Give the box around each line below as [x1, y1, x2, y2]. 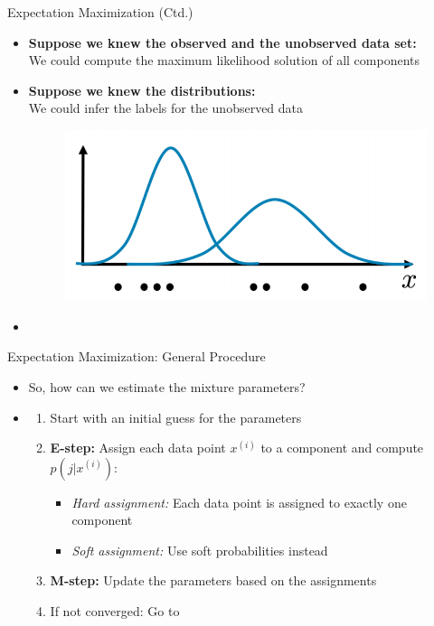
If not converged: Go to [50, 602, 180, 621]
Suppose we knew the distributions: [28, 80, 256, 99]
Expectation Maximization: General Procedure [7, 347, 266, 366]
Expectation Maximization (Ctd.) [7, 3, 193, 21]
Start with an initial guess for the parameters [50, 407, 302, 426]
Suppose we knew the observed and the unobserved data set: [28, 33, 417, 51]
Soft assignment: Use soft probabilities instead [71, 540, 328, 559]
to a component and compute [260, 438, 424, 457]
